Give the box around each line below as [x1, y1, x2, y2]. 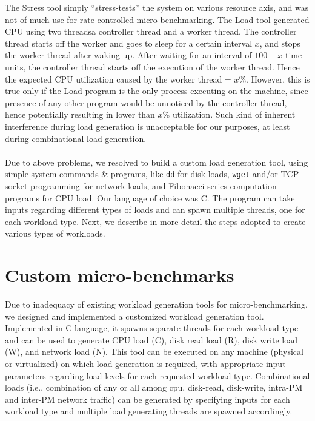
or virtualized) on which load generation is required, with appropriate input [5, 357, 286, 370]
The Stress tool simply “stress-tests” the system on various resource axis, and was [5, 1, 309, 13]
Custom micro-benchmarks [5, 263, 234, 288]
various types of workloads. [5, 227, 105, 240]
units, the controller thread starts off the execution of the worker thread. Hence [5, 60, 300, 73]
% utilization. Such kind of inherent [162, 108, 296, 121]
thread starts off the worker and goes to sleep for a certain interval [5, 36, 253, 49]
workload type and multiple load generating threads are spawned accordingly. [5, 405, 293, 417]
